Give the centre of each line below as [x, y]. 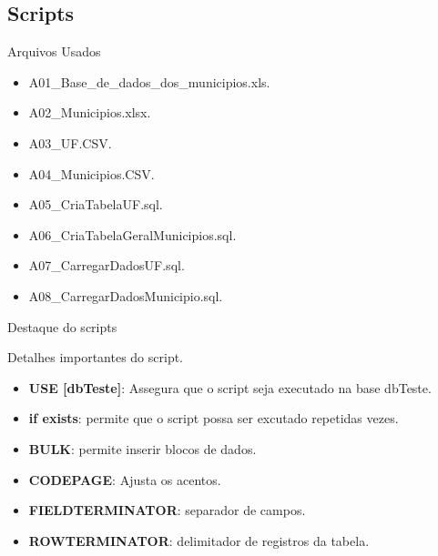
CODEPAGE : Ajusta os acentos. [125, 479]
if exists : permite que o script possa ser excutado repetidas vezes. [214, 418]
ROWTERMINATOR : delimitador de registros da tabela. [199, 540]
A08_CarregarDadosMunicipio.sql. [126, 295]
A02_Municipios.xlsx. [90, 112]
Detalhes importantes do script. [96, 357]
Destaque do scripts [62, 326]
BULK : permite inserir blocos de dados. [143, 448]
